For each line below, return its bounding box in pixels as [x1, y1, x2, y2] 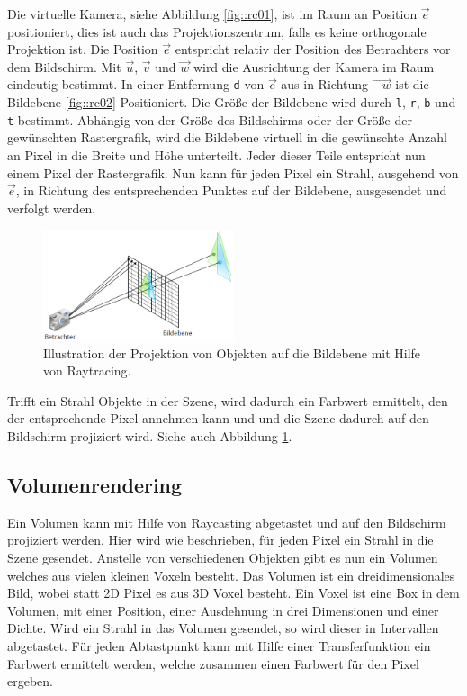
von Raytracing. [43, 361, 131, 380]
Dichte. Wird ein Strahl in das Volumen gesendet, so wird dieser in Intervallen [7, 619, 439, 637]
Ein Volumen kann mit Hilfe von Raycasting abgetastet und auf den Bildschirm [7, 512, 446, 531]
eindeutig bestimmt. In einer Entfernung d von [7, 75, 265, 94]
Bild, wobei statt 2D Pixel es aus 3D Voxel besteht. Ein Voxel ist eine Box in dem [7, 583, 460, 602]
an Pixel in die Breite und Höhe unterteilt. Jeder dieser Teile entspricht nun [7, 145, 426, 164]
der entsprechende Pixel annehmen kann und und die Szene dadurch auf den [7, 409, 429, 428]
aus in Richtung [281, 75, 369, 94]
